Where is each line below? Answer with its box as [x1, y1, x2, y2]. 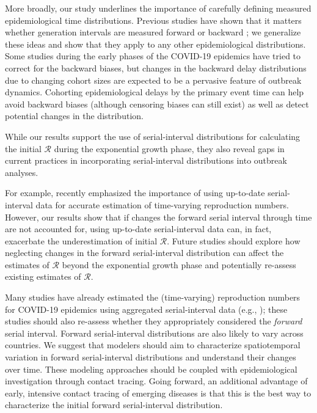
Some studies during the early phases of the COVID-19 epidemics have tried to [5, 49, 301, 62]
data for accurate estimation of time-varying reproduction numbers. [35, 198, 289, 211]
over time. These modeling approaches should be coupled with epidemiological [5, 362, 297, 375]
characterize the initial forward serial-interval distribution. [5, 398, 223, 411]
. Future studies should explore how [167, 234, 301, 247]
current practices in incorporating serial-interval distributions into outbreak [5, 154, 287, 167]
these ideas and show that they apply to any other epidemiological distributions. [5, 37, 306, 50]
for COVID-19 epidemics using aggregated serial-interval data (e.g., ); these [5, 302, 288, 315]
